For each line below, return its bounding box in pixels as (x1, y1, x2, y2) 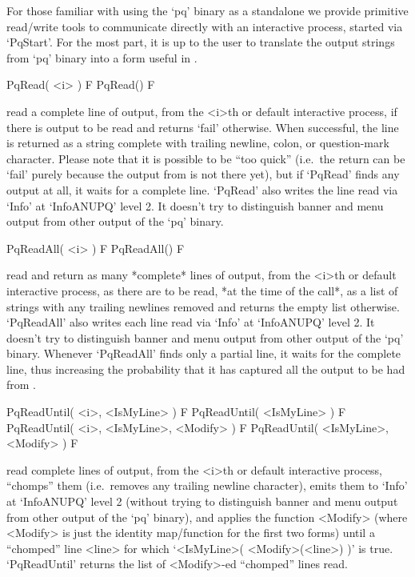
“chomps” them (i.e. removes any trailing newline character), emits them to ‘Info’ (6, 477, 408, 494)
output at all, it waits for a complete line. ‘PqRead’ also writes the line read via (6, 181, 398, 198)
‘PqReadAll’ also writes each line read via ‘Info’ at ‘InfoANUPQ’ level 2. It (6, 314, 375, 331)
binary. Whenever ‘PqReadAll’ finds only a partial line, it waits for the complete (6, 345, 401, 362)
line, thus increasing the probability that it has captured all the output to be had (6, 360, 405, 377)
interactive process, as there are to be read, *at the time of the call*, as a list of (6, 282, 398, 299)
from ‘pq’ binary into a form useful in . (6, 49, 198, 66)
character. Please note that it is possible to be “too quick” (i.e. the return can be (6, 150, 405, 166)
